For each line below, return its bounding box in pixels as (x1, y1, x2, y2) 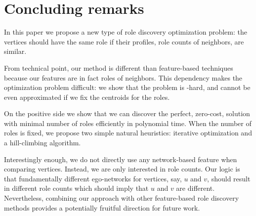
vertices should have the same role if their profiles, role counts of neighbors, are (4, 36, 244, 46)
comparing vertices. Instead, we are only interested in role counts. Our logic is (4, 164, 240, 174)
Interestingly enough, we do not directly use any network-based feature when (4, 154, 237, 164)
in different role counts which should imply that (4, 183, 149, 193)
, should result (207, 173, 251, 183)
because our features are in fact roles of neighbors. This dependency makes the (4, 72, 243, 83)
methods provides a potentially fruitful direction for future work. (4, 202, 200, 213)
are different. (176, 183, 215, 193)
